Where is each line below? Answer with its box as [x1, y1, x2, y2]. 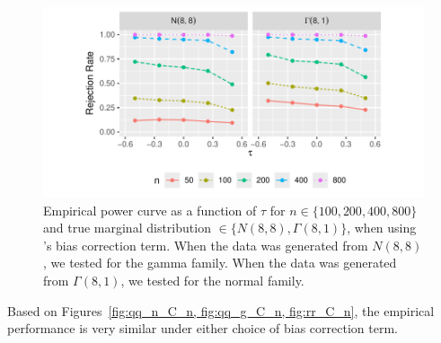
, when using [347, 218, 417, 237]
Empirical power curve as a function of [43, 200, 257, 219]
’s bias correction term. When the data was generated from [43, 235, 368, 254]
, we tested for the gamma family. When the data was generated [43, 253, 397, 272]
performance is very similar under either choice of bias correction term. [7, 319, 398, 338]
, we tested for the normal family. [120, 270, 304, 289]
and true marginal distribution [43, 218, 211, 237]
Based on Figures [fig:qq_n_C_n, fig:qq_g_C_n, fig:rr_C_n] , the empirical [7, 301, 435, 320]
